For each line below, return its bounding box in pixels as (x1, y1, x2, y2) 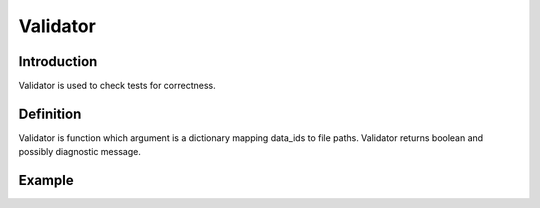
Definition (18, 105, 82, 122)
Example (18, 172, 74, 189)
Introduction (18, 53, 98, 70)
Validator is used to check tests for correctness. (18, 80, 217, 92)
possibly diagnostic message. (18, 146, 142, 158)
